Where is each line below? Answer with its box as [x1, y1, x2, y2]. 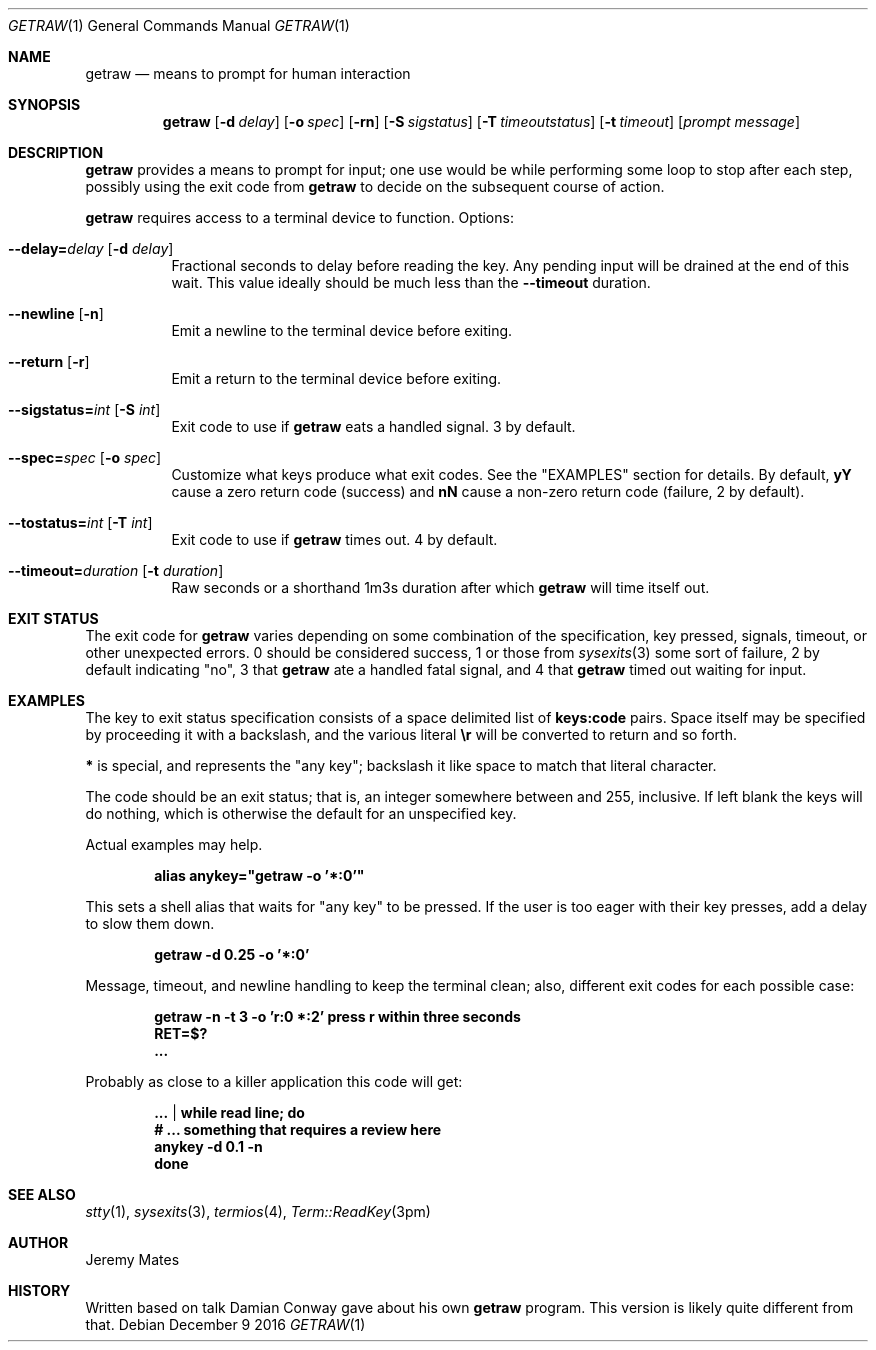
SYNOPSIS [8, 96, 81, 113]
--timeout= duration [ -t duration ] [8, 562, 224, 579]
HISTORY [8, 1282, 71, 1299]
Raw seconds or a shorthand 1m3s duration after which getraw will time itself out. [171, 579, 710, 596]
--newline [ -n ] [8, 305, 104, 322]
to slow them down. [85, 915, 215, 932]
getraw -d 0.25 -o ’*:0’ [154, 946, 310, 963]
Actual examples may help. [85, 836, 263, 853]
